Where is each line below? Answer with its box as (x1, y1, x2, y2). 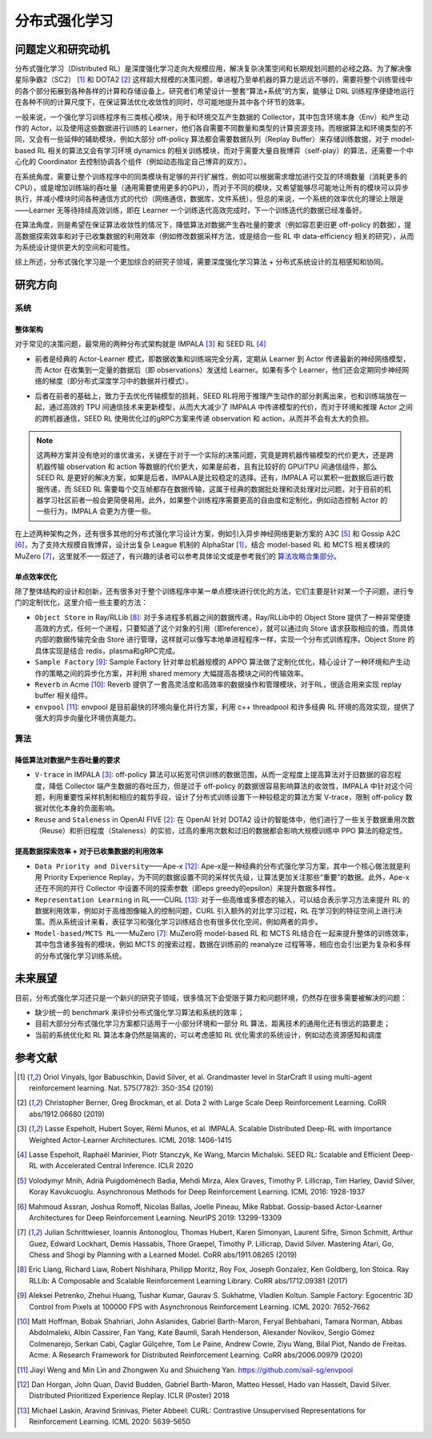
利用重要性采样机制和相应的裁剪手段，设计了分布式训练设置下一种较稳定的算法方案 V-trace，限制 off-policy (48, 792, 404, 801)
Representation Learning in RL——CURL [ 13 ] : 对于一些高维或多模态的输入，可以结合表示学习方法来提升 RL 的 (34, 894, 410, 905)
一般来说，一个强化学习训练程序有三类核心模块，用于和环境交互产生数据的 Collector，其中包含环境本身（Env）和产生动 (14, 112, 410, 122)
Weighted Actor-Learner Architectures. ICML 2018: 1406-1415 (29, 1135, 232, 1145)
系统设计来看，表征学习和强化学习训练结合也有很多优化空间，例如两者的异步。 (62, 917, 322, 927)
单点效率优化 (14, 571, 58, 581)
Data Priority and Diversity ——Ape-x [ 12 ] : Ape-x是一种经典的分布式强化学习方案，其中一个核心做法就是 (34, 861, 404, 871)
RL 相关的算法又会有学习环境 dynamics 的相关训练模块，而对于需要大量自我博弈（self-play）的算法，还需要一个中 (37, 145, 414, 155)
